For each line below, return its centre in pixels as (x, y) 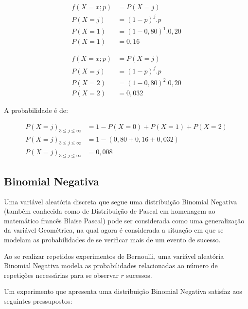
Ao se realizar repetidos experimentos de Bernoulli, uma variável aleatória (114, 256)
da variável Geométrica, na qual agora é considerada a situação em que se (114, 230)
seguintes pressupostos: (38, 300)
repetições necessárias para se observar (61, 275)
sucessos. (139, 275)
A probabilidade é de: (36, 110)
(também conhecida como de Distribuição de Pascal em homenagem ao (110, 211)
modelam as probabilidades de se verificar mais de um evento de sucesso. (112, 239)
